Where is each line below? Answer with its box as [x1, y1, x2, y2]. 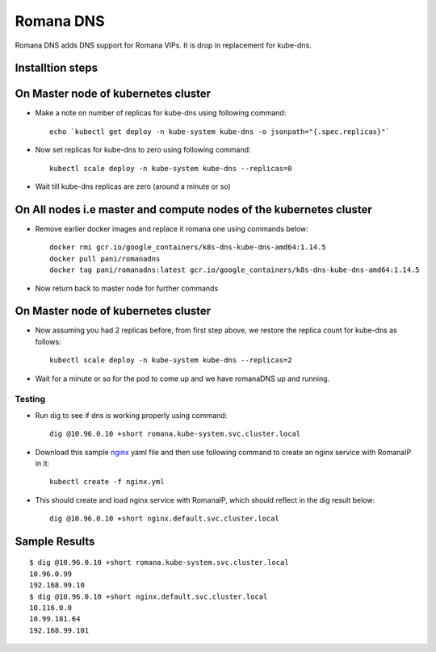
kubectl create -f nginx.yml [49, 477, 165, 487]
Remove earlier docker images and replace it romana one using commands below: [35, 224, 308, 233]
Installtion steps [15, 61, 99, 75]
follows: [35, 336, 61, 346]
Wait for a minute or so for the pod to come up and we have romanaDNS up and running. [35, 374, 330, 383]
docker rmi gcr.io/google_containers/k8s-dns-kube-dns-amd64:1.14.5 [49, 243, 326, 252]
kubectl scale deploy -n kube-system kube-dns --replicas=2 [49, 356, 292, 365]
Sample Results [15, 534, 95, 548]
